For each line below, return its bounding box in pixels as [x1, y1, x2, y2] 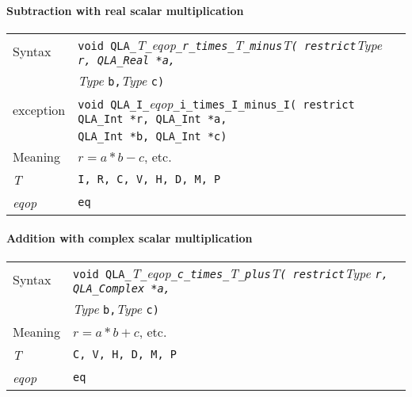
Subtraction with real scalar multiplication [6, 2, 244, 18]
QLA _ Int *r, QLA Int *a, [78, 112, 227, 125]
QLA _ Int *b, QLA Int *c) [78, 129, 227, 143]
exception [13, 100, 66, 119]
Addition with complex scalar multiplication [6, 230, 253, 246]
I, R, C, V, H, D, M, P [78, 173, 221, 186]
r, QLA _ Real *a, [78, 53, 176, 67]
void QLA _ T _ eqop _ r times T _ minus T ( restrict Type [78, 35, 383, 54]
